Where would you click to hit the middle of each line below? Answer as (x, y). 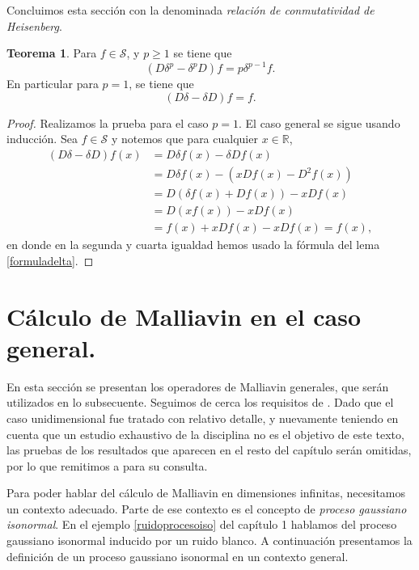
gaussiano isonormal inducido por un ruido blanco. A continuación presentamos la (209, 540)
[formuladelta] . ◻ (50, 260)
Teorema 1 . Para (52, 53)
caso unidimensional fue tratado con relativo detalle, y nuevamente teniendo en (203, 418)
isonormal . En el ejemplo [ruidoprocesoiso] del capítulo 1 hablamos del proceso (202, 524)
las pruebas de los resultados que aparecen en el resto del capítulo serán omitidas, (209, 450)
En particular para (53, 84)
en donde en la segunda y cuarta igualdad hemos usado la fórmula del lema (193, 245)
